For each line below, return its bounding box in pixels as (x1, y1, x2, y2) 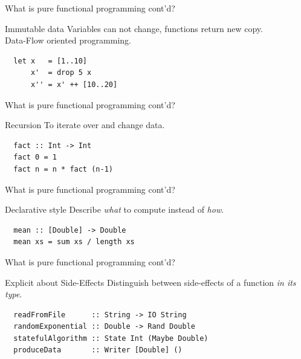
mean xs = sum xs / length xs (13, 238, 135, 247)
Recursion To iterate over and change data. (5, 118, 165, 131)
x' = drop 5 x (30, 68, 92, 77)
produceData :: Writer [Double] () (13, 346, 183, 355)
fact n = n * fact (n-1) (13, 164, 113, 173)
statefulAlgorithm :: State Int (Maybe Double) (13, 334, 209, 343)
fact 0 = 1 (13, 153, 57, 162)
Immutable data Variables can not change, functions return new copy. (5, 22, 263, 34)
